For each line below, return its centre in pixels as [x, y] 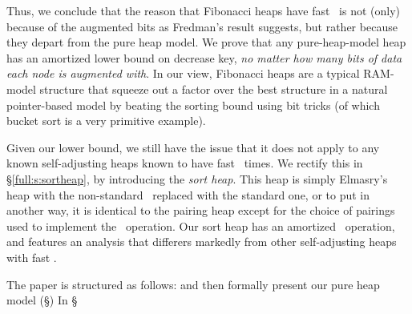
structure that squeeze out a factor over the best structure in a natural [214, 89]
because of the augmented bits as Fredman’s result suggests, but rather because [202, 26]
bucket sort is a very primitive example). [106, 121]
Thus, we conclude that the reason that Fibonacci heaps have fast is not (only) [203, 10]
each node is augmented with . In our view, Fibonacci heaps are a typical [183, 73]
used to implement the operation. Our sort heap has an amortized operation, [201, 225]
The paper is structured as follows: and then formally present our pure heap [193, 284]
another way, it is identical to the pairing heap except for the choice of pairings [201, 210]
